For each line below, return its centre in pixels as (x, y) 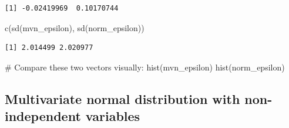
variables (113, 116)
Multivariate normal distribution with (122, 98)
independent (43, 116)
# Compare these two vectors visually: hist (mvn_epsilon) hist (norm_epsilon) (145, 67)
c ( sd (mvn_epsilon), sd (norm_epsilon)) (75, 27)
